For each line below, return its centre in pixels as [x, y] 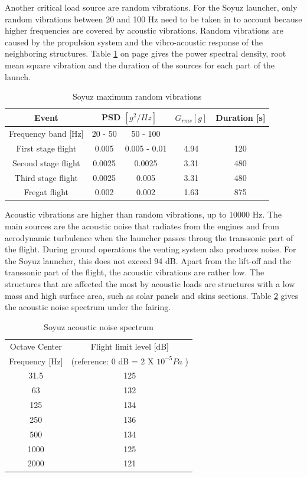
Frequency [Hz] [36, 361]
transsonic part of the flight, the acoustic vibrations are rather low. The [135, 272]
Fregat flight [46, 192]
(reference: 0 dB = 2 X [112, 361]
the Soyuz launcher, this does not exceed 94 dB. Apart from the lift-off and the [148, 260]
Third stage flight [46, 177]
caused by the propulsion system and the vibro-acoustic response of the [134, 42]
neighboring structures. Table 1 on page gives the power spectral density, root [146, 53]
